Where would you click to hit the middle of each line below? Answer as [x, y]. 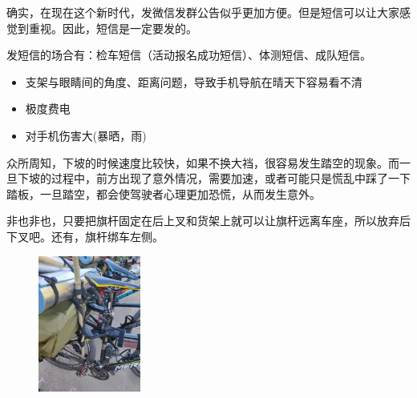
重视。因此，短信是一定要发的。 [113, 28]
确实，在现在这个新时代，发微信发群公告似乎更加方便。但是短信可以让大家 [203, 12]
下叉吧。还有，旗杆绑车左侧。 [85, 236]
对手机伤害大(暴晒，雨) [86, 135]
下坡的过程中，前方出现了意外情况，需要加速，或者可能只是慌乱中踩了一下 [214, 178]
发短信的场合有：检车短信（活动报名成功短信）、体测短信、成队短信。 [189, 55]
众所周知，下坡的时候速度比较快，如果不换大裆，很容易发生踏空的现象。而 [203, 162]
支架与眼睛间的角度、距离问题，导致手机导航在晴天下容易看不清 [194, 81]
